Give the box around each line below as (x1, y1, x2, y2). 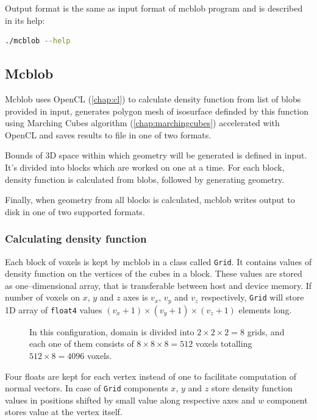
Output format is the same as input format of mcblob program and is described (5, 2, 303, 14)
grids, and (247, 325, 285, 338)
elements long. (238, 303, 292, 316)
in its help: (5, 13, 45, 26)
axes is (123, 291, 148, 304)
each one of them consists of (29, 337, 134, 350)
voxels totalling (195, 337, 252, 350)
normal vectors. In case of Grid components (5, 382, 168, 394)
